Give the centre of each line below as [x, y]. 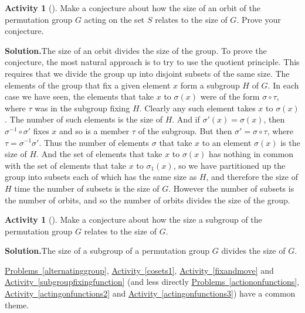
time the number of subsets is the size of [87, 188]
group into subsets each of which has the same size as [101, 177]
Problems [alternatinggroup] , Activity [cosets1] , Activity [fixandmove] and [139, 270]
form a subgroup [210, 85]
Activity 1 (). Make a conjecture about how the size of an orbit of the [133, 8]
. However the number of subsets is [231, 188]
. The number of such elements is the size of [84, 119]
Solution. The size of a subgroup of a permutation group [107, 251]
